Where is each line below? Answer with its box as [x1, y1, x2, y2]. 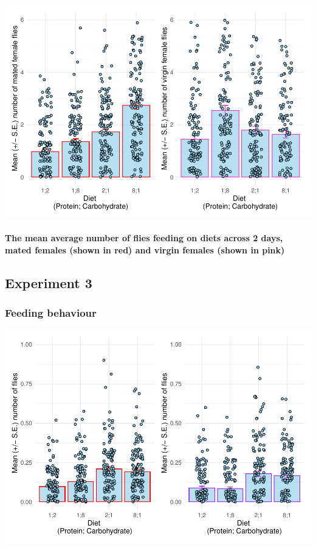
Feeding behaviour [5, 305, 97, 320]
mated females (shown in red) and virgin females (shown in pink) [5, 243, 285, 256]
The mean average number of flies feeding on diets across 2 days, [5, 231, 283, 244]
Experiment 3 [5, 273, 92, 292]
